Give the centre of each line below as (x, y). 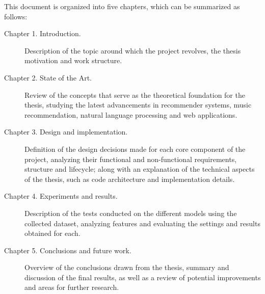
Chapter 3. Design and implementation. (66, 132)
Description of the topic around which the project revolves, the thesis (133, 50)
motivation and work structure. (73, 60)
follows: (16, 16)
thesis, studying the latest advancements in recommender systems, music (138, 105)
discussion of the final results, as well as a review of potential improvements (143, 277)
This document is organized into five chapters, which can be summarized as (122, 6)
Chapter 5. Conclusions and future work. (68, 250)
